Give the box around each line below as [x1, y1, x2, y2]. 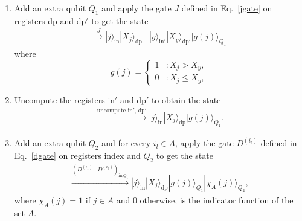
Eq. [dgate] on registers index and [14, 149, 141, 161]
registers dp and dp [14, 14, 86, 27]
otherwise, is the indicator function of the [140, 193, 294, 206]
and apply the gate [101, 2, 172, 14]
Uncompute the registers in [14, 93, 115, 106]
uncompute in [97, 107, 133, 114]
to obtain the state [151, 93, 221, 106]
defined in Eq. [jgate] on [181, 2, 272, 14]
